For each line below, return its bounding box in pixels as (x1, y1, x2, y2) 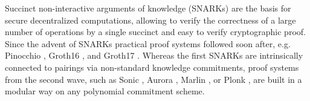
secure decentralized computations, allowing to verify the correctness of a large (5, 13, 296, 26)
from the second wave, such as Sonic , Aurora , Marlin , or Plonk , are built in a (5, 73, 302, 85)
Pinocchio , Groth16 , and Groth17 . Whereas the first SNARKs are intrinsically (5, 49, 303, 62)
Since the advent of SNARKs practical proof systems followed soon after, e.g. (5, 37, 291, 50)
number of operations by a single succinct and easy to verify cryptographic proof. (5, 25, 306, 38)
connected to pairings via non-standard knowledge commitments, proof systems (5, 60, 299, 73)
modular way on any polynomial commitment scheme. (5, 85, 205, 97)
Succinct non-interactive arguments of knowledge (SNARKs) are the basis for (5, 2, 291, 14)
